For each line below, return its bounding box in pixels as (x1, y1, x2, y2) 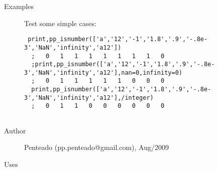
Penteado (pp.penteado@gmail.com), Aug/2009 (24, 142, 169, 152)
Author (4, 125, 26, 135)
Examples (4, 1, 34, 11)
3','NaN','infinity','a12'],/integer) (24, 94, 154, 101)
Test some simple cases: (24, 18, 96, 28)
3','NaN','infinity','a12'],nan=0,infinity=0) (24, 69, 182, 76)
